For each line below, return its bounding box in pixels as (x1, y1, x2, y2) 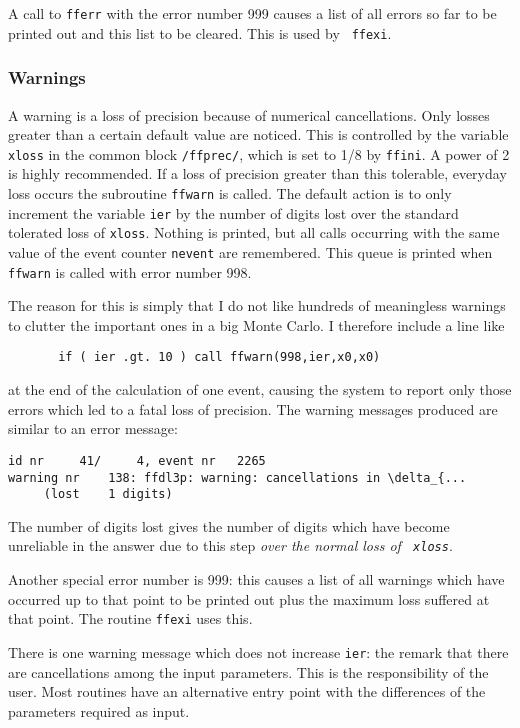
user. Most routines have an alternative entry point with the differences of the (8, 681, 486, 702)
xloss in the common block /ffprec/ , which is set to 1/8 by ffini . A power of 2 (8, 143, 510, 164)
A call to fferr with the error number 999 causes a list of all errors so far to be (8, 3, 497, 23)
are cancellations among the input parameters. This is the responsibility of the (8, 661, 489, 682)
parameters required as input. (8, 700, 190, 721)
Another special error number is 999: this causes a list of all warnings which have (8, 569, 505, 590)
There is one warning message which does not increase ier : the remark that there (8, 641, 509, 662)
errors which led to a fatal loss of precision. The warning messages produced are (8, 398, 498, 419)
